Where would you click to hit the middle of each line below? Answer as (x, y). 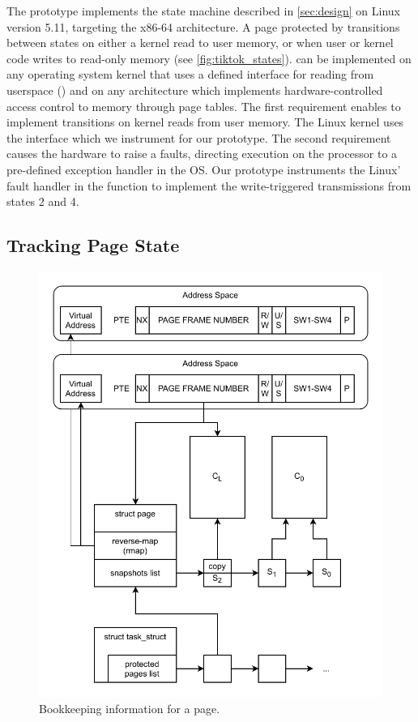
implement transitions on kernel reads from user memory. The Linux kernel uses (205, 122)
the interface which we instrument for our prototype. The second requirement (199, 137)
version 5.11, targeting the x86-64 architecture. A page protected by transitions (203, 26)
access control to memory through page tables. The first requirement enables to (204, 106)
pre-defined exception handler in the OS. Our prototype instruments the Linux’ (204, 169)
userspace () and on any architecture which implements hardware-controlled (195, 90)
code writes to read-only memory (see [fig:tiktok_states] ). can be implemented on (209, 58)
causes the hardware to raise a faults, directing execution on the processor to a (202, 154)
